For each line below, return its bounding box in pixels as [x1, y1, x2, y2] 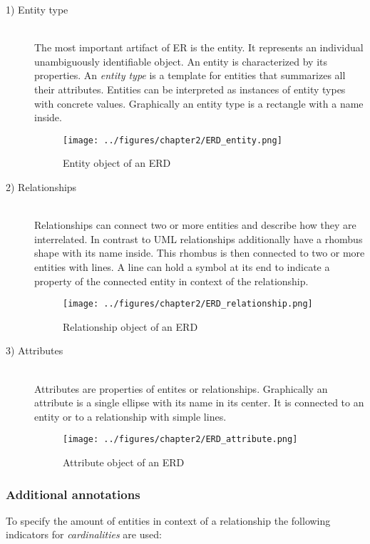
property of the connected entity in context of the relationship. [34, 273, 309, 288]
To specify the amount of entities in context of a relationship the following [6, 513, 331, 528]
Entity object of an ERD [63, 155, 171, 170]
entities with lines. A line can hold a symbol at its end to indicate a [34, 259, 330, 274]
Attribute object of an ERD [63, 455, 185, 470]
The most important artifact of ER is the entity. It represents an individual [34, 40, 364, 55]
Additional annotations [6, 485, 140, 503]
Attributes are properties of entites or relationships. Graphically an [34, 381, 328, 396]
